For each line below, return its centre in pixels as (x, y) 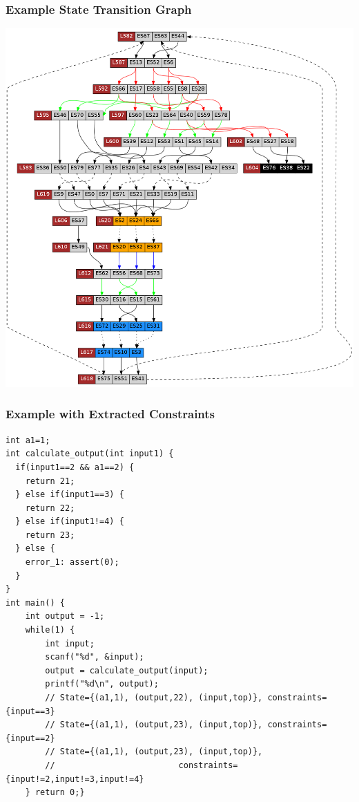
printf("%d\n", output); (102, 684)
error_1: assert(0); (72, 562)
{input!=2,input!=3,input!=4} (75, 779)
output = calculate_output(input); (127, 670)
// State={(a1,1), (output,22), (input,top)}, (154, 698)
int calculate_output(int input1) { (90, 454)
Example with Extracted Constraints (110, 414)
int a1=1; (28, 440)
